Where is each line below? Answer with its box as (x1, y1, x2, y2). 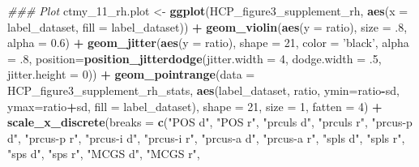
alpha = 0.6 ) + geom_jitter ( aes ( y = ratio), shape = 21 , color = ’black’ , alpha (7, 34, 409, 51)
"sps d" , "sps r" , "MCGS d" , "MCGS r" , (7, 145, 200, 162)
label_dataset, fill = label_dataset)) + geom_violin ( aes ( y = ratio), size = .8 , (7, 18, 408, 35)
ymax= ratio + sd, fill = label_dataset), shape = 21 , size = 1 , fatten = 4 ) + (7, 97, 383, 114)
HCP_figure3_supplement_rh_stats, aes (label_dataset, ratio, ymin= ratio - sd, (7, 81, 400, 98)
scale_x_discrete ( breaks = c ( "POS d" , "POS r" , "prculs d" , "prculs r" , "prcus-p (7, 113, 413, 131)
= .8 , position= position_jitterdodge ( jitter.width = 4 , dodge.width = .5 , (7, 49, 382, 66)
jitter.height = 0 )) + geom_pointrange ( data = (7, 66, 255, 83)
